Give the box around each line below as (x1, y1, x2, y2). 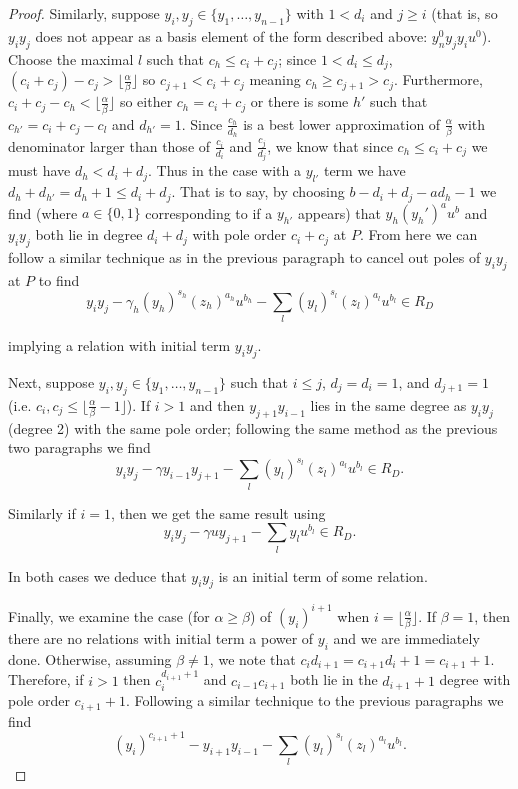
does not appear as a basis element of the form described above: (35, 25, 428, 46)
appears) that (297, 202, 381, 223)
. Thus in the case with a (148, 160, 301, 181)
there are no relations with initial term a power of (8, 628, 314, 649)
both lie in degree (35, 224, 143, 245)
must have (8, 160, 71, 181)
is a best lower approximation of (243, 113, 441, 134)
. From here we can (359, 224, 478, 245)
